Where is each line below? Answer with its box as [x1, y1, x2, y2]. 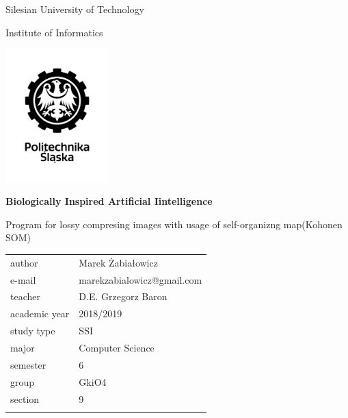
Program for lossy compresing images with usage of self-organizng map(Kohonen [5, 217, 343, 231]
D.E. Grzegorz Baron [79, 289, 168, 304]
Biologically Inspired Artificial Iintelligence [5, 194, 213, 208]
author [10, 255, 38, 269]
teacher [10, 289, 40, 304]
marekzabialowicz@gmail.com [79, 272, 202, 286]
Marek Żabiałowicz [79, 255, 158, 269]
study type [10, 323, 55, 338]
